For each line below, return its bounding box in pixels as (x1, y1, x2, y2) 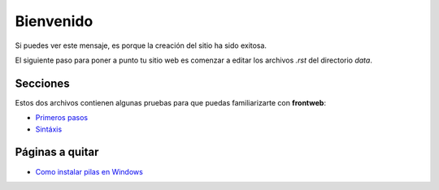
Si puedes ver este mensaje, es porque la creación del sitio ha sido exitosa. (15, 41, 267, 50)
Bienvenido (15, 12, 93, 30)
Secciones (15, 76, 70, 90)
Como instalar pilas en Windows (35, 166, 144, 176)
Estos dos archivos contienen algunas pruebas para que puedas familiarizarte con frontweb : (15, 97, 327, 107)
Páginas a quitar (15, 145, 99, 159)
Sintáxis (35, 124, 63, 134)
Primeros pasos (35, 113, 89, 123)
